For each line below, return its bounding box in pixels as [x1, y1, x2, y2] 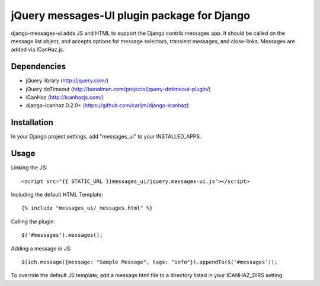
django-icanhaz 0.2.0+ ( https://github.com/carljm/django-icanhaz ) [25, 102, 189, 109]
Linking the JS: [11, 164, 47, 171]
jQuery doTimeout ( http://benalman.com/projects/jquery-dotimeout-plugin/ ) [25, 85, 211, 92]
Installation [11, 117, 53, 127]
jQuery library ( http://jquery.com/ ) [25, 77, 109, 84]
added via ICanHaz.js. [11, 46, 65, 53]
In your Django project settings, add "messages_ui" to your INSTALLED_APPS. [11, 133, 201, 140]
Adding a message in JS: [11, 245, 72, 252]
